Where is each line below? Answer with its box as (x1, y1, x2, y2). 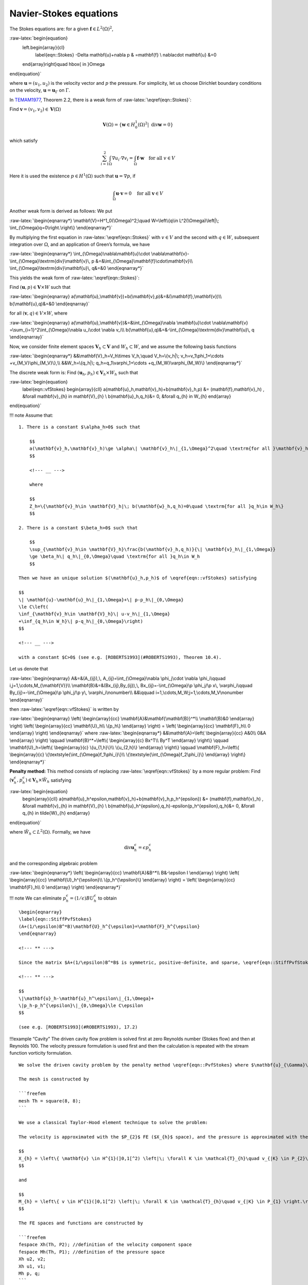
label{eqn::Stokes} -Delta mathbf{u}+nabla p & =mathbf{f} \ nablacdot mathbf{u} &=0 (35, 51, 217, 58)
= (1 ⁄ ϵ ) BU (69, 895, 94, 902)
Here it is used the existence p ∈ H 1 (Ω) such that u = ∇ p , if (9, 172, 136, 179)
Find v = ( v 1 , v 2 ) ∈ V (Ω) (9, 106, 61, 113)
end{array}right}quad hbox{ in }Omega (22, 61, 105, 67)
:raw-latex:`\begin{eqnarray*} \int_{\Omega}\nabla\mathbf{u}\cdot (9, 251, 150, 257)
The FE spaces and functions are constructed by (18, 1220, 143, 1226)
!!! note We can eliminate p (9, 895, 66, 902)
